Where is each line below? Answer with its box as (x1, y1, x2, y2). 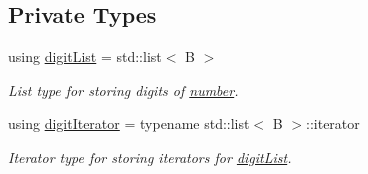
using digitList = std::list (8, 46, 162, 67)
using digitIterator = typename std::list (8, 113, 250, 134)
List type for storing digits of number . (8, 79, 239, 100)
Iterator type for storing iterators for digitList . (8, 146, 292, 167)
